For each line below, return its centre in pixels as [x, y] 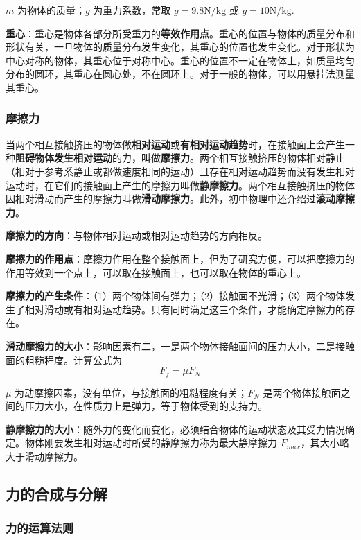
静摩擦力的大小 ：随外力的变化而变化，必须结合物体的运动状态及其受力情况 [175, 429]
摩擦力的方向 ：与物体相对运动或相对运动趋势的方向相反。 [137, 235]
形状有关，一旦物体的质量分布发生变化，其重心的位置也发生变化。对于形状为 [180, 47]
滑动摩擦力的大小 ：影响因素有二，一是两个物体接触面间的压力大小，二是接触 [180, 346]
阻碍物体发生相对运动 [64, 158]
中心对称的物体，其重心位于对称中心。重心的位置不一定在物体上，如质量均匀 [180, 60]
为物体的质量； [51, 10]
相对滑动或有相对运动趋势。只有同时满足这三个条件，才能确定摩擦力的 [185, 309]
